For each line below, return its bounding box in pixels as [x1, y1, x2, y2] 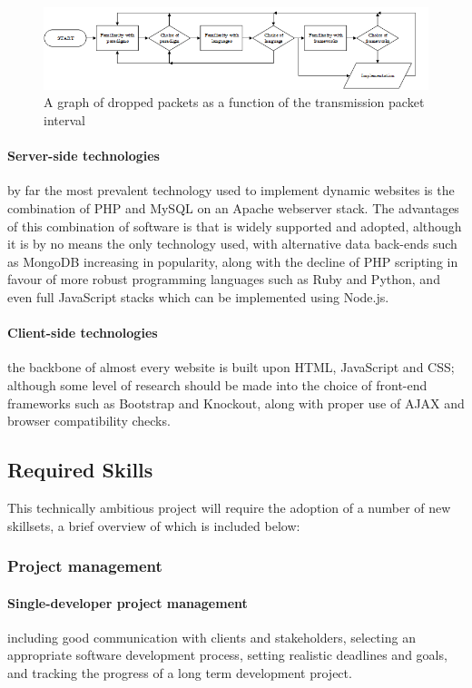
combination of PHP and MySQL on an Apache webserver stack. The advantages [7, 198, 459, 217]
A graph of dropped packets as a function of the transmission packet [44, 93, 425, 112]
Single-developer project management [7, 593, 248, 612]
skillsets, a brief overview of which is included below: [7, 516, 300, 535]
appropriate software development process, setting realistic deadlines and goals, [7, 645, 447, 664]
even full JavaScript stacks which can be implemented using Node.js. [7, 287, 389, 306]
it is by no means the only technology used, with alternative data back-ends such [7, 234, 457, 253]
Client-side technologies [7, 323, 158, 342]
